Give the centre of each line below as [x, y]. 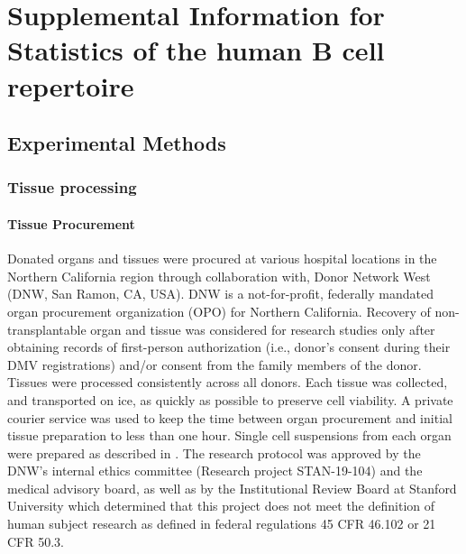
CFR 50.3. [36, 541]
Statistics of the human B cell [196, 50]
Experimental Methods [117, 143]
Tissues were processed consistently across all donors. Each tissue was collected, [228, 382]
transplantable [47, 329]
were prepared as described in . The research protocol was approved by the [214, 452]
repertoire [71, 85]
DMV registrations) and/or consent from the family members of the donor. [215, 364]
